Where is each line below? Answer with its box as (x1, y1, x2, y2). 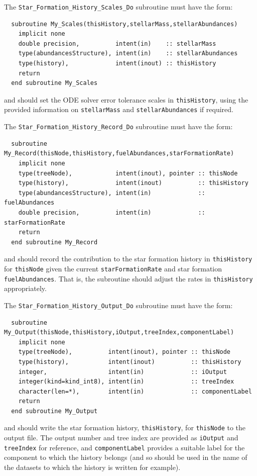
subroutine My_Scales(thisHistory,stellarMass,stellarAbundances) (11, 20, 238, 28)
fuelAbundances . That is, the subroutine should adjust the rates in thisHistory (4, 273, 253, 283)
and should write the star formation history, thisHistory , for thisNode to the (4, 422, 246, 433)
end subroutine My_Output (11, 407, 98, 415)
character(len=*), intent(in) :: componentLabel (18, 388, 252, 395)
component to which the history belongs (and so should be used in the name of (4, 452, 247, 462)
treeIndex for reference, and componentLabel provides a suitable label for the (4, 442, 245, 452)
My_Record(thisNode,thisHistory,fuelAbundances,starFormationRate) (4, 150, 234, 157)
